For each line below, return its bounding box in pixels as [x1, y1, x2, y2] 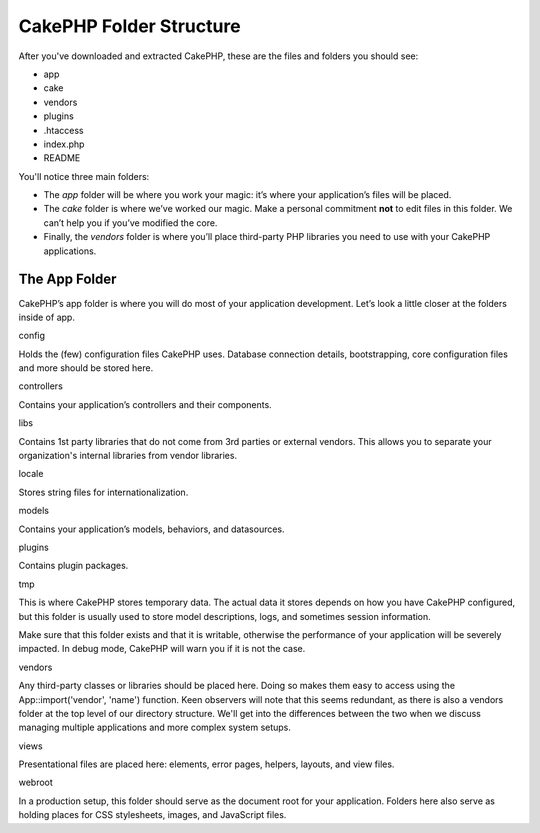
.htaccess [43, 124, 84, 136]
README [43, 152, 81, 164]
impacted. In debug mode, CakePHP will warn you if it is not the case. [18, 643, 306, 655]
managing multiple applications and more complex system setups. [18, 721, 292, 734]
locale [18, 468, 44, 480]
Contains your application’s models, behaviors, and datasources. [18, 523, 285, 535]
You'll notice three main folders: [18, 170, 150, 182]
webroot [18, 776, 54, 789]
